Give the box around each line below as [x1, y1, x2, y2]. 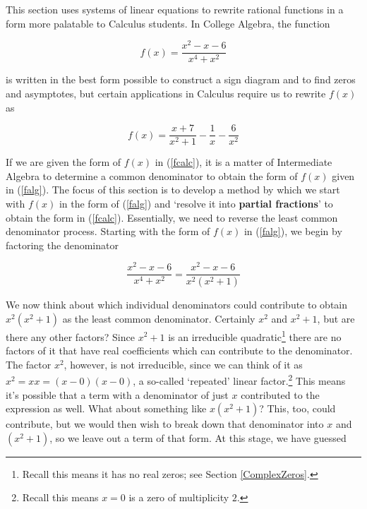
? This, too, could [259, 401, 336, 416]
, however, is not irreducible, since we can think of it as [64, 357, 303, 371]
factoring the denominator [6, 237, 119, 252]
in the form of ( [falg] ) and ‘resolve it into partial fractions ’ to [59, 196, 333, 210]
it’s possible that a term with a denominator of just [6, 387, 229, 402]
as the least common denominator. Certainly [62, 311, 255, 325]
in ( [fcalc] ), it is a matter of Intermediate [155, 155, 332, 169]
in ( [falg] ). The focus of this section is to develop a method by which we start [6, 182, 340, 197]
